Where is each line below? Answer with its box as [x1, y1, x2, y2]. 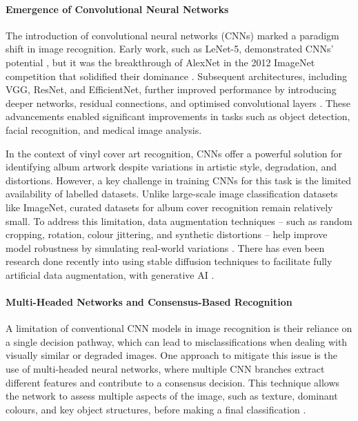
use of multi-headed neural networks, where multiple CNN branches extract [6, 362, 325, 376]
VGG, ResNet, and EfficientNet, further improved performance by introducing [6, 82, 337, 97]
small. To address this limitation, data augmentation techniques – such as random [6, 213, 352, 228]
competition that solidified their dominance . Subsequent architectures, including [6, 68, 348, 83]
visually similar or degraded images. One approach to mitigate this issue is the [6, 348, 337, 362]
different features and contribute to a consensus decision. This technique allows [6, 375, 340, 389]
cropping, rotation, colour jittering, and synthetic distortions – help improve [6, 227, 328, 242]
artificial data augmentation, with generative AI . [6, 267, 215, 282]
